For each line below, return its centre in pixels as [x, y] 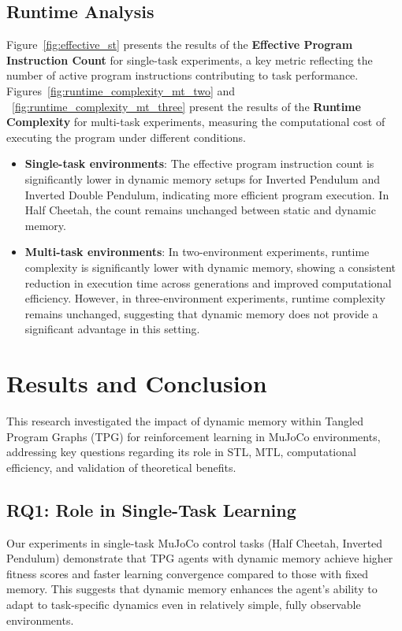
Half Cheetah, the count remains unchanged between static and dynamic [200, 210]
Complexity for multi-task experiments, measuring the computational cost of [196, 122]
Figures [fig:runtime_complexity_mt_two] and [121, 90]
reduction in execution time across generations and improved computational [208, 282]
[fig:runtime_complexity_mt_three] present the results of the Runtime [186, 106]
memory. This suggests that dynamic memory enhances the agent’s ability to [192, 589]
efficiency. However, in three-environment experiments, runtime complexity [205, 298]
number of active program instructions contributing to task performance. [182, 75]
